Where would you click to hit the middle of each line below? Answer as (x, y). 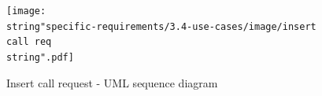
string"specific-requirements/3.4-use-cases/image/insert (161, 26)
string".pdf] (40, 57)
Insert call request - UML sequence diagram (112, 82)
